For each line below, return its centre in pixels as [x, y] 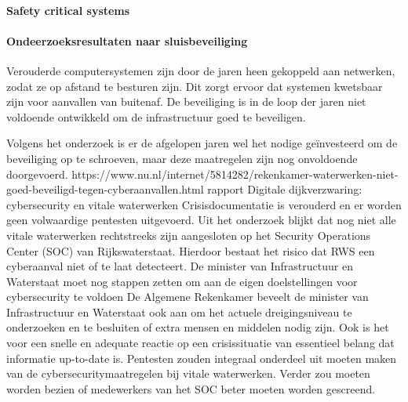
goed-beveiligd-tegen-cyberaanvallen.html [105, 189]
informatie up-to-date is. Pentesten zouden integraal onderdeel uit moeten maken [202, 358]
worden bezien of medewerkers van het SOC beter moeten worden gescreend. [191, 388]
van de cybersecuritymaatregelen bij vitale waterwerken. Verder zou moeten [188, 373]
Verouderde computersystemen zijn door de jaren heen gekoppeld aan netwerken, [201, 70]
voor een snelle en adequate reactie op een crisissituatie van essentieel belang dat [200, 343]
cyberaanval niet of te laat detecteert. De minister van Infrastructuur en [180, 266]
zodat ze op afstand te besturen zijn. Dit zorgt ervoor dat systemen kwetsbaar [195, 86]
